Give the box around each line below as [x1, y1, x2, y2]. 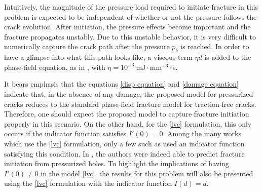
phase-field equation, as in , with [4, 61, 105, 72]
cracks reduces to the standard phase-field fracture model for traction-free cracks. [4, 98, 256, 109]
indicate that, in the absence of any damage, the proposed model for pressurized [4, 88, 253, 99]
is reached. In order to [180, 41, 249, 52]
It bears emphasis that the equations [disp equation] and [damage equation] [4, 79, 239, 89]
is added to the [204, 52, 251, 62]
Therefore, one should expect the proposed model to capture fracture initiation [4, 108, 249, 119]
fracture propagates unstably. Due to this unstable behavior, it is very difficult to [4, 31, 256, 42]
